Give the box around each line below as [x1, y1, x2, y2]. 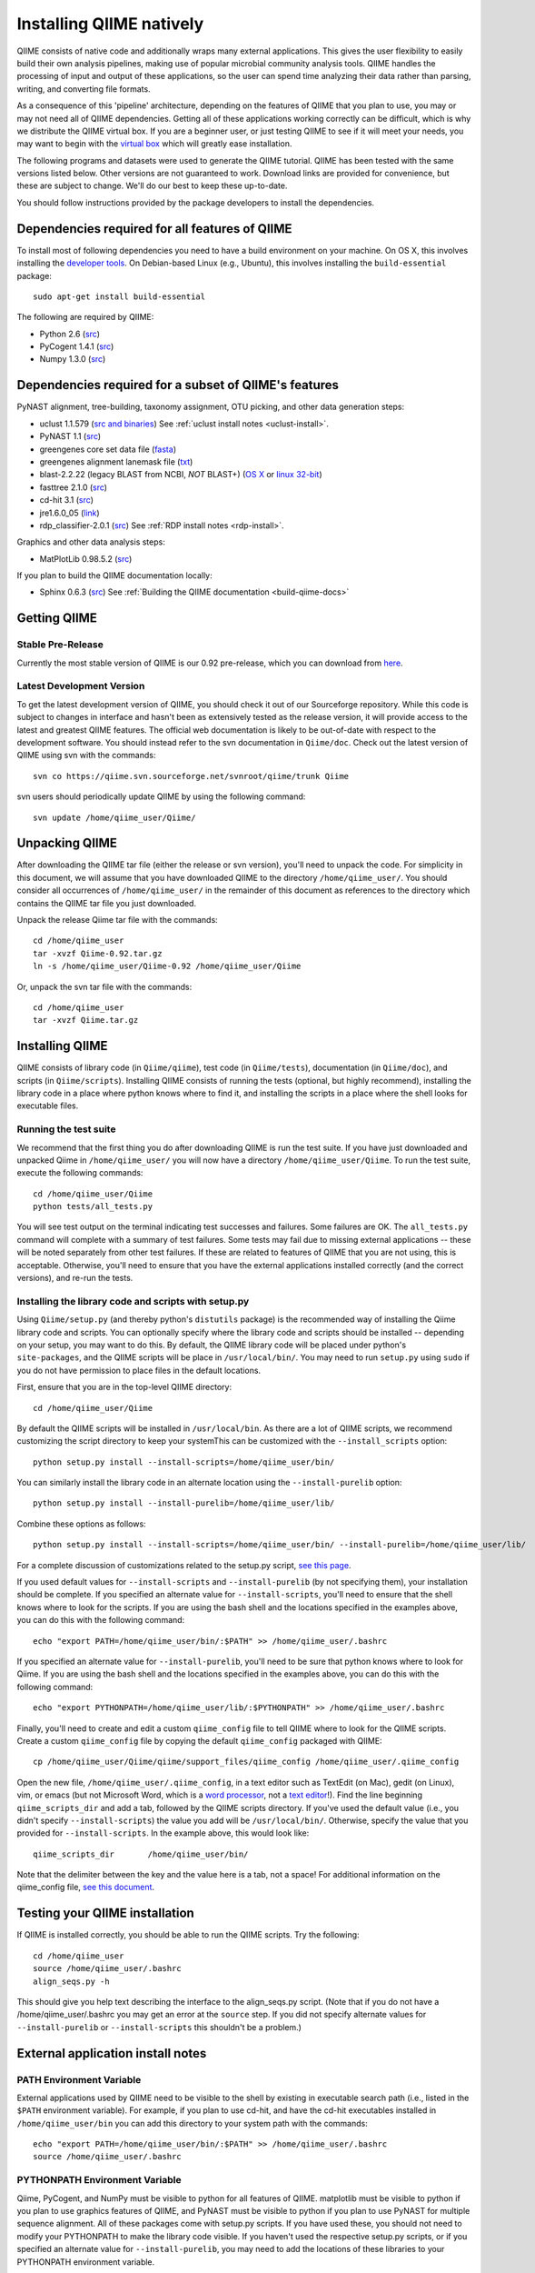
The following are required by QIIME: [16, 312, 154, 323]
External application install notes [16, 2046, 207, 2061]
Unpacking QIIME [16, 836, 118, 851]
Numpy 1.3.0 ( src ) [39, 354, 106, 365]
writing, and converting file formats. [16, 83, 151, 95]
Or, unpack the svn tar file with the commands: [16, 981, 193, 992]
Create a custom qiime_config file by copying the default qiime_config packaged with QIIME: [16, 1735, 382, 1746]
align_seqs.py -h [33, 1976, 110, 1987]
